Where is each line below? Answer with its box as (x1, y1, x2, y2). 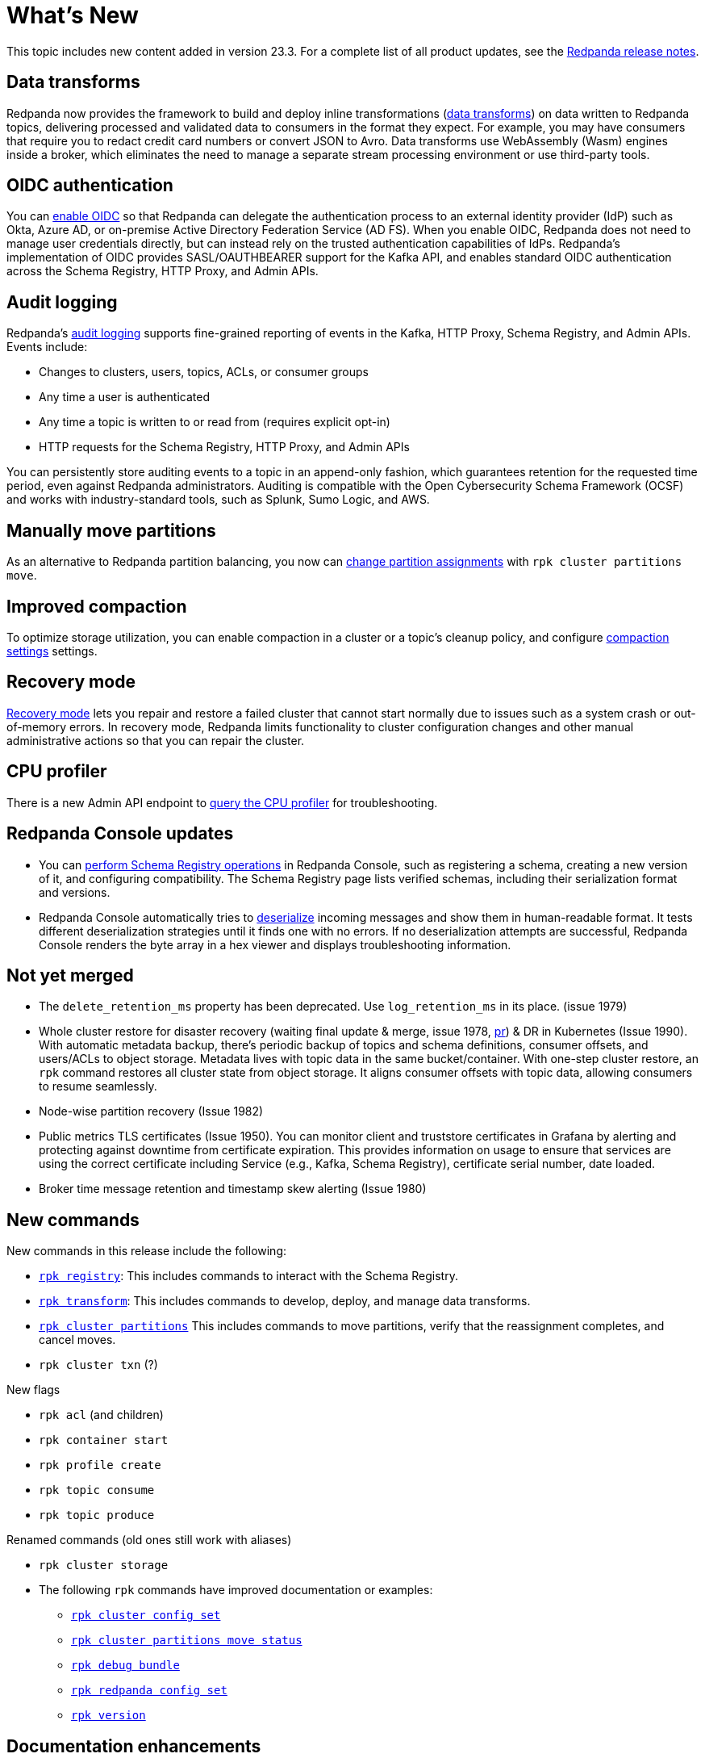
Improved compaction (6, 596, 187, 617)
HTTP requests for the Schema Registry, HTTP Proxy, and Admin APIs (39, 440, 410, 454)
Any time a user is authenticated (39, 390, 210, 404)
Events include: (6, 340, 88, 354)
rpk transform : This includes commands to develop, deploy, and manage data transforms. (39, 1294, 531, 1308)
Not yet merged (6, 965, 134, 986)
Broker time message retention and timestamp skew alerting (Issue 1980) (39, 1182, 427, 1196)
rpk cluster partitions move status (71, 1634, 302, 1647)
